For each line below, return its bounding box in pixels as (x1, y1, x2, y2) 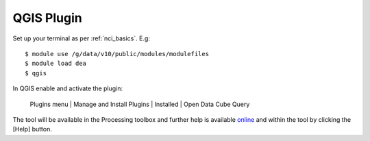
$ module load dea (25, 60, 87, 68)
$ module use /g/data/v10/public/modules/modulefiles (25, 50, 209, 57)
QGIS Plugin (12, 10, 82, 25)
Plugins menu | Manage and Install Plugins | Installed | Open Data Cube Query (29, 100, 250, 108)
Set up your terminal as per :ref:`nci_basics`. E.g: (12, 34, 151, 42)
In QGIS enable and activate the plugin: (12, 84, 123, 92)
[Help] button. (12, 125, 53, 133)
